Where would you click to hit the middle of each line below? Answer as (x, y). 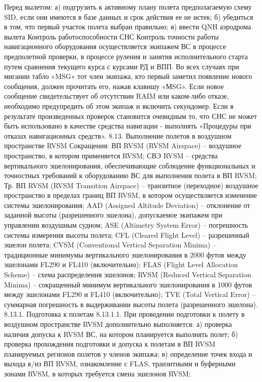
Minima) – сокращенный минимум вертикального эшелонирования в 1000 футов (128, 284)
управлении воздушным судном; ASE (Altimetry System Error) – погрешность (126, 225)
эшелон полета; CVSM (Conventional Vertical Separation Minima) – (110, 245)
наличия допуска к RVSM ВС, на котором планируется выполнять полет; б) (121, 334)
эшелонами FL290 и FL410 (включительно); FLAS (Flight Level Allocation (121, 264)
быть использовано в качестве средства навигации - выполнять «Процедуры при (128, 126)
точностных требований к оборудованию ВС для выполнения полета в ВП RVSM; (130, 175)
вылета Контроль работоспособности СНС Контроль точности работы (112, 36)
